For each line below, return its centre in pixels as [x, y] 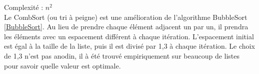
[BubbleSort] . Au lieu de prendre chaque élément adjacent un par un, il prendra [126, 27]
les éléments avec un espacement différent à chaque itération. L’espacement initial [129, 36]
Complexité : [24, 7]
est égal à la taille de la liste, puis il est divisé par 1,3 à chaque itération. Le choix [129, 46]
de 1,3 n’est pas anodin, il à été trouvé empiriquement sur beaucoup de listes [122, 55]
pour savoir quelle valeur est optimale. [62, 65]
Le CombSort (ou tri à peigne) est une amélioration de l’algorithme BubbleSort [126, 17]
